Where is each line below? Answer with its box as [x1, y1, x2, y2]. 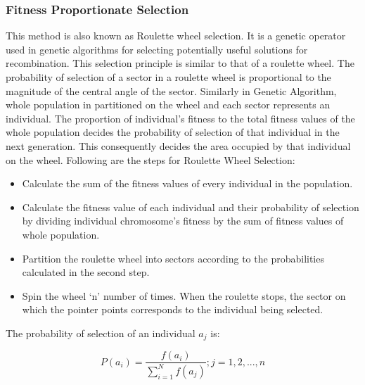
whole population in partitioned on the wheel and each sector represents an [6, 97, 331, 112]
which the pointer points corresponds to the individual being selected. [22, 302, 324, 317]
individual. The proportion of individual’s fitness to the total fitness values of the [6, 111, 355, 125]
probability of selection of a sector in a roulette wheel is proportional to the [6, 70, 331, 84]
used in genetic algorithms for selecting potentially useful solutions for [6, 42, 308, 56]
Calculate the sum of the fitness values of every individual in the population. [22, 176, 353, 191]
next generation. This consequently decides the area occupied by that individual [6, 138, 351, 153]
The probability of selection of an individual [6, 325, 196, 340]
